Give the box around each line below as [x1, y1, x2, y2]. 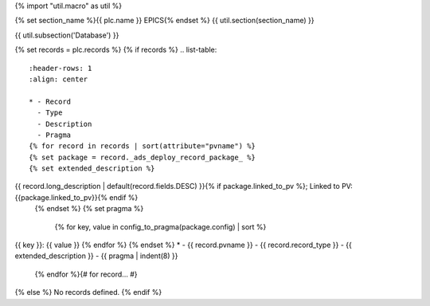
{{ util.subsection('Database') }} [14, 30, 119, 40]
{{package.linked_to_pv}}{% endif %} [14, 192, 139, 202]
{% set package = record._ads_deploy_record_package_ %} [29, 152, 256, 162]
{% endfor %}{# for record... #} [34, 269, 138, 279]
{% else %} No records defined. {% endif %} [14, 288, 162, 297]
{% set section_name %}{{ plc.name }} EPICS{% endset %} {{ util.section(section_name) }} [14, 16, 315, 25]
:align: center [29, 74, 88, 84]
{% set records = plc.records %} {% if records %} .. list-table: [14, 45, 217, 55]
